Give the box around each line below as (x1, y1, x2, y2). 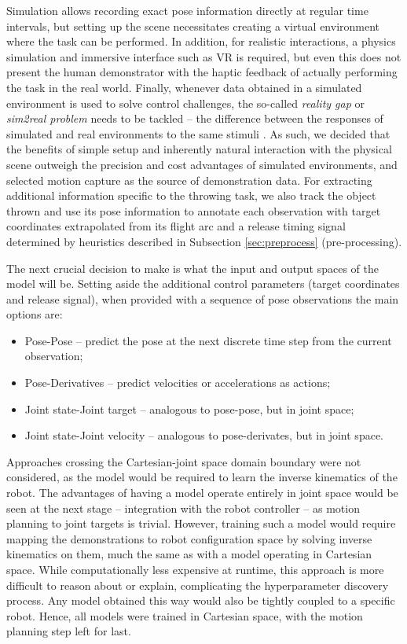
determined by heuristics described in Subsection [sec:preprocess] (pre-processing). (6, 233, 402, 249)
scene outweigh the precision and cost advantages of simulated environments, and (6, 156, 398, 172)
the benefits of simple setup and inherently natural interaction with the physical (6, 141, 392, 157)
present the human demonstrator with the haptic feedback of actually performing (6, 64, 398, 80)
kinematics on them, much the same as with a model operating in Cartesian (6, 546, 372, 562)
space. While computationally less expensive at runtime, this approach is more (6, 561, 384, 577)
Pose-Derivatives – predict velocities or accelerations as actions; (24, 374, 331, 391)
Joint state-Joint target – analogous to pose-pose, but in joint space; (24, 400, 354, 417)
